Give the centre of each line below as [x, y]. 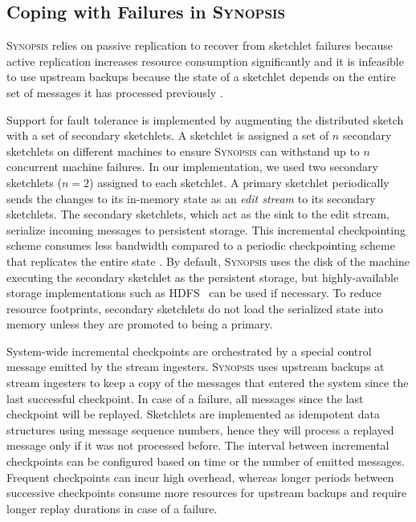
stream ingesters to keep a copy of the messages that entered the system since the [208, 383]
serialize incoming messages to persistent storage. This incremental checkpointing [206, 229]
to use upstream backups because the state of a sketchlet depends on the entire [201, 77]
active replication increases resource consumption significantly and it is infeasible [205, 61]
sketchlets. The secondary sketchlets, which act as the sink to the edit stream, [198, 214]
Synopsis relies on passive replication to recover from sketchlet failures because [200, 45]
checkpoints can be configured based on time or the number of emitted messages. [206, 461]
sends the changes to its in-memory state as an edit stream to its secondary [191, 198]
